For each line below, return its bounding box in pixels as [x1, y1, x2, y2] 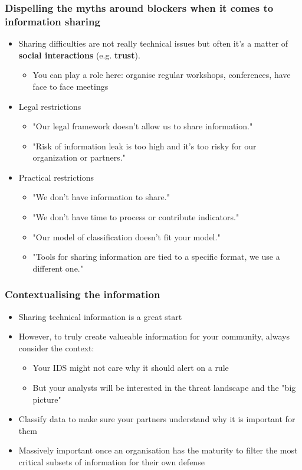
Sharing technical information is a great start [18, 310, 182, 322]
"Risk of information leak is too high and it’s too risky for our [32, 139, 257, 152]
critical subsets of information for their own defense [18, 456, 205, 468]
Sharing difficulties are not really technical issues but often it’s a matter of [18, 37, 288, 50]
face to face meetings [32, 80, 109, 92]
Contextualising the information [5, 287, 160, 302]
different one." [32, 262, 83, 274]
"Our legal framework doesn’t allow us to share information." [32, 120, 253, 132]
